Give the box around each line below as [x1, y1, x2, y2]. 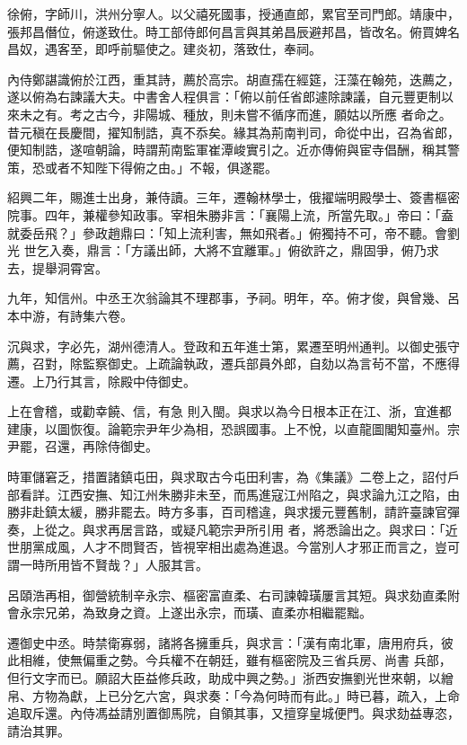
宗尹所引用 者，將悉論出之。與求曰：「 [220, 519, 445, 538]
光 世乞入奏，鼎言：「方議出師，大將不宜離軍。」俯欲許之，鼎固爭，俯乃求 [7, 241, 439, 260]
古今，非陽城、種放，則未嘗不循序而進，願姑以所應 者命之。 [94, 104, 452, 123]
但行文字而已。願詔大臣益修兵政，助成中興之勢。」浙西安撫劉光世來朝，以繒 [7, 669, 454, 687]
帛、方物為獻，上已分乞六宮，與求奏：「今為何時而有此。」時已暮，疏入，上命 [7, 686, 460, 705]
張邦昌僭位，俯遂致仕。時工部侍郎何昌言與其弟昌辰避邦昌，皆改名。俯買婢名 [7, 22, 460, 40]
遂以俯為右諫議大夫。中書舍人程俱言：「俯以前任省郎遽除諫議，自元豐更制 [7, 87, 441, 106]
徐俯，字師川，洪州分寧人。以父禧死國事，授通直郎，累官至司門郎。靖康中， [7, 4, 460, 22]
